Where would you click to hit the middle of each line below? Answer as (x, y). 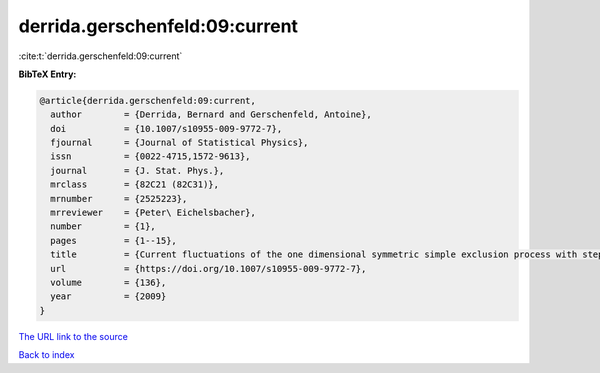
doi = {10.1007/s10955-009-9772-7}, (166, 128)
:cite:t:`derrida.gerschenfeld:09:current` (100, 56)
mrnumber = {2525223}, (119, 198)
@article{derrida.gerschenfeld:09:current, (148, 100)
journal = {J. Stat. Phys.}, (137, 170)
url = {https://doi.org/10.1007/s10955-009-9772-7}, (208, 268)
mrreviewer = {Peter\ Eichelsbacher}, (153, 213)
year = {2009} (108, 296)
